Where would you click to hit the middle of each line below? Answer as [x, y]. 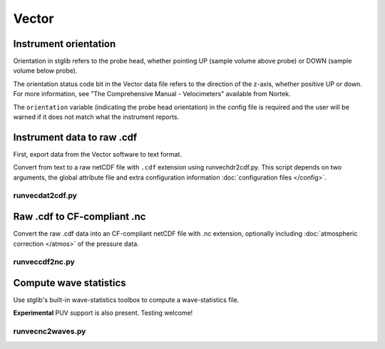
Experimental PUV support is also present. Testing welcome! [103, 313]
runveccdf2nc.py [44, 262]
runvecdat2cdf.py [45, 196]
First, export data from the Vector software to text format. [97, 154]
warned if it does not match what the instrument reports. [96, 117]
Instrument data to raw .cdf [75, 137]
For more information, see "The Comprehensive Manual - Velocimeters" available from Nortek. [152, 94]
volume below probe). [45, 71]
